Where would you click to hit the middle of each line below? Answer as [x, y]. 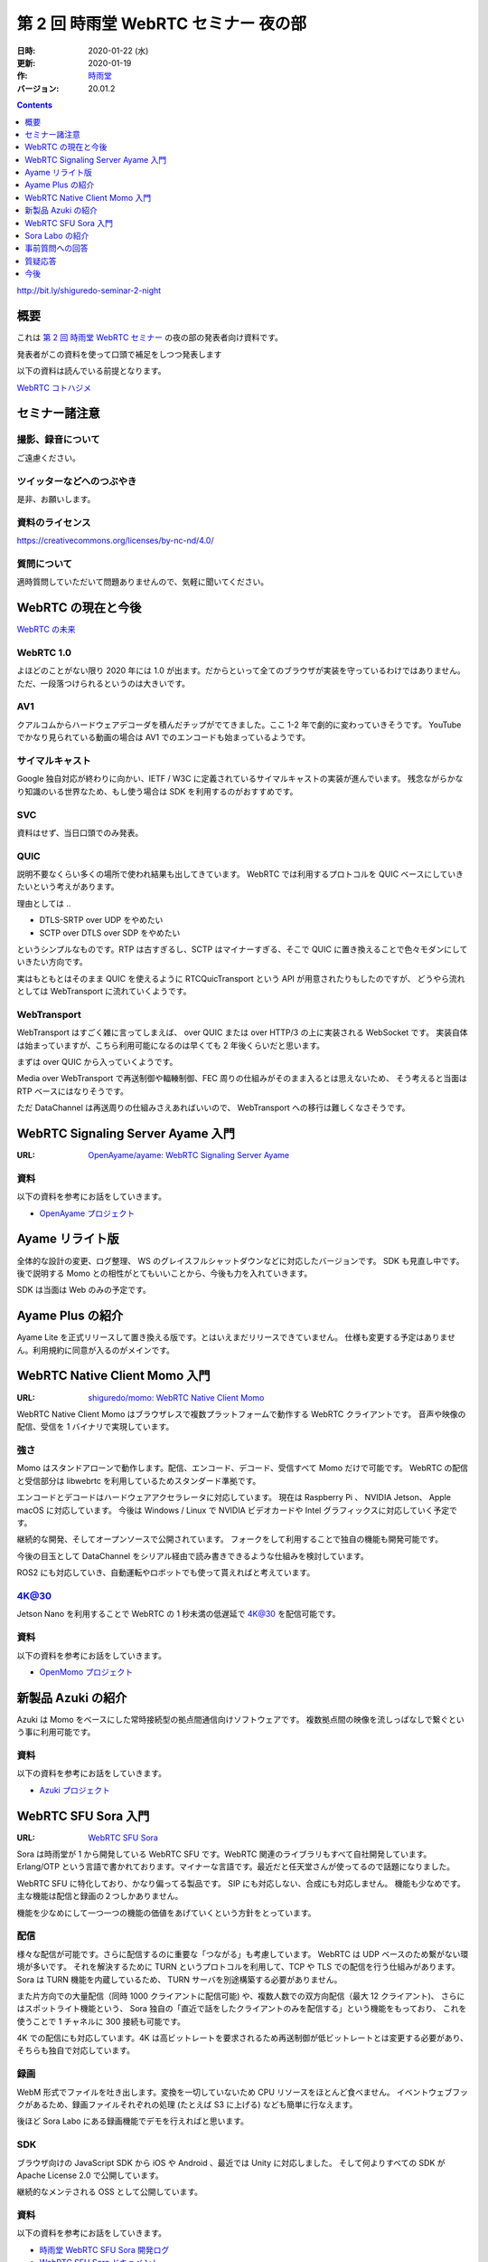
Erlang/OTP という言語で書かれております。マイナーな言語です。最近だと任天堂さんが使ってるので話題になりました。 [236, 1867]
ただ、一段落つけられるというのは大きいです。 [103, 683]
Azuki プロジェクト [75, 1790]
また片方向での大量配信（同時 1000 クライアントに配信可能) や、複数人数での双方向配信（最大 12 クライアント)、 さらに [241, 1996]
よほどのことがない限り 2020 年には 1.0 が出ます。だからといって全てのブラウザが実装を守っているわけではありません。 [241, 670]
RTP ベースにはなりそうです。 [72, 1091]
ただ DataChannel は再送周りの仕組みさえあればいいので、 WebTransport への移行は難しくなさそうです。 [213, 1107]
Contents [35, 105]
